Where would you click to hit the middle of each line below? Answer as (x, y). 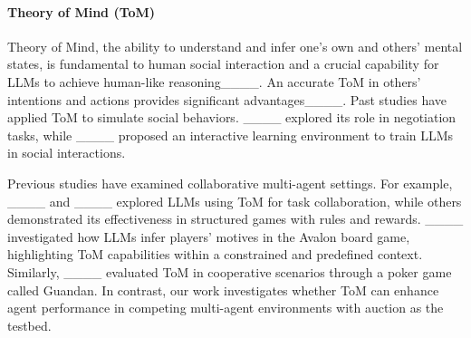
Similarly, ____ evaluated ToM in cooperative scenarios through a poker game (230, 271)
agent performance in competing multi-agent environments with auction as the (226, 308)
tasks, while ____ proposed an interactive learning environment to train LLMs (231, 135)
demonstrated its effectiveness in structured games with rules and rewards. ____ (235, 219)
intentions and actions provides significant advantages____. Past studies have (227, 99)
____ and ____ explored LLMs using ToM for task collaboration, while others (235, 201)
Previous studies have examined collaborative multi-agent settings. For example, (230, 183)
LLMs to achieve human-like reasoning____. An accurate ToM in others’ (214, 81)
